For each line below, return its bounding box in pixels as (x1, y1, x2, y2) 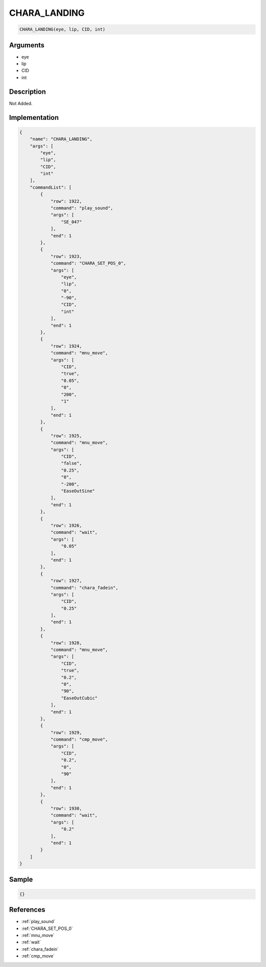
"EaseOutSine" (61, 488, 96, 494)
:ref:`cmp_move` (21, 953, 55, 959)
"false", (61, 461, 82, 466)
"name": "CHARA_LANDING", (30, 136, 93, 142)
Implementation (9, 113, 59, 122)
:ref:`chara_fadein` (21, 946, 59, 952)
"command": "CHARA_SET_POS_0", (50, 260, 127, 266)
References (9, 905, 45, 914)
